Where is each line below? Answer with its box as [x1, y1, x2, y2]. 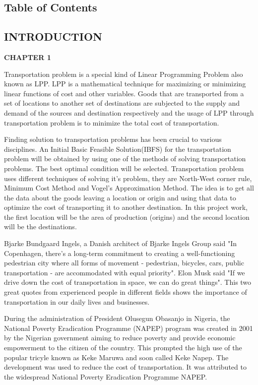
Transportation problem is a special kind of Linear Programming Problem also [4, 68, 243, 79]
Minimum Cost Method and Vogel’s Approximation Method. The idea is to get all [4, 183, 254, 193]
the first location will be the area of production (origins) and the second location [4, 211, 250, 222]
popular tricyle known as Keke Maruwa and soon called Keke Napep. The [4, 352, 229, 362]
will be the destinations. [4, 221, 77, 232]
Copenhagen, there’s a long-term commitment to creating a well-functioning [4, 248, 235, 258]
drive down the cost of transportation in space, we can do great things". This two [4, 277, 252, 287]
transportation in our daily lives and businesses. [4, 296, 150, 307]
